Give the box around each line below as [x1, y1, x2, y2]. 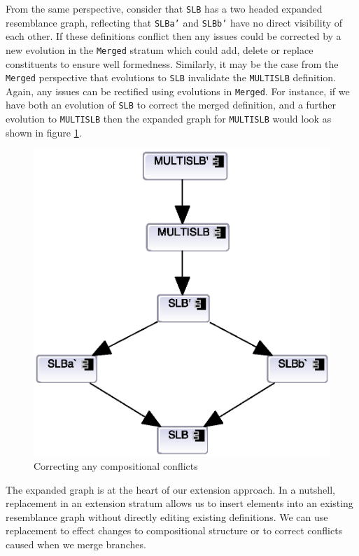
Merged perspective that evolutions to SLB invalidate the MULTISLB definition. [6, 70, 336, 85]
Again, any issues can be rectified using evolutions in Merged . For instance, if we [6, 83, 350, 98]
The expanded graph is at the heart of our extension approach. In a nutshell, [6, 482, 335, 496]
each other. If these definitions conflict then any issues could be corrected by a [6, 29, 342, 43]
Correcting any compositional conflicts [34, 459, 198, 473]
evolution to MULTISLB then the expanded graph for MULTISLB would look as [6, 111, 332, 126]
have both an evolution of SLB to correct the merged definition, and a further [6, 97, 337, 112]
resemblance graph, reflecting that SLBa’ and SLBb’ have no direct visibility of [6, 15, 343, 29]
